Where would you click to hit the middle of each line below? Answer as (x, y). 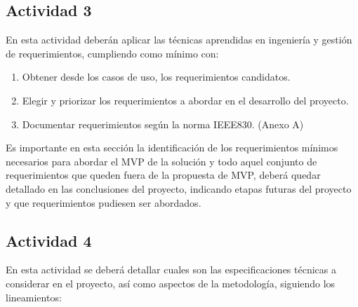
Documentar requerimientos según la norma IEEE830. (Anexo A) (163, 124)
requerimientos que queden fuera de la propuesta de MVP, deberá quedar (163, 175)
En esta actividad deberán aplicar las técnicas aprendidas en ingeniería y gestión (179, 40)
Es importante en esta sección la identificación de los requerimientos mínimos (172, 148)
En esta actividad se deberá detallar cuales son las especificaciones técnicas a (171, 270)
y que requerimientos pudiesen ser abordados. (104, 202)
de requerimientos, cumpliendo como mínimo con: (112, 53)
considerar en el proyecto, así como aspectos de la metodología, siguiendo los (171, 283)
